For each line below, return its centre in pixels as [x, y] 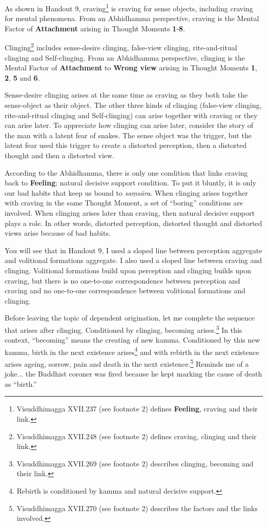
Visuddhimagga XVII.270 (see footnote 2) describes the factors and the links [137, 508]
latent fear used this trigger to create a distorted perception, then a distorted [126, 145]
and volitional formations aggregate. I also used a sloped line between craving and [133, 260]
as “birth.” [21, 383]
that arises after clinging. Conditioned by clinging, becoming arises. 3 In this [124, 329]
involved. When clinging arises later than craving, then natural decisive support [130, 213]
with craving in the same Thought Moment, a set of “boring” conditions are [124, 203]
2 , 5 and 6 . [22, 77]
